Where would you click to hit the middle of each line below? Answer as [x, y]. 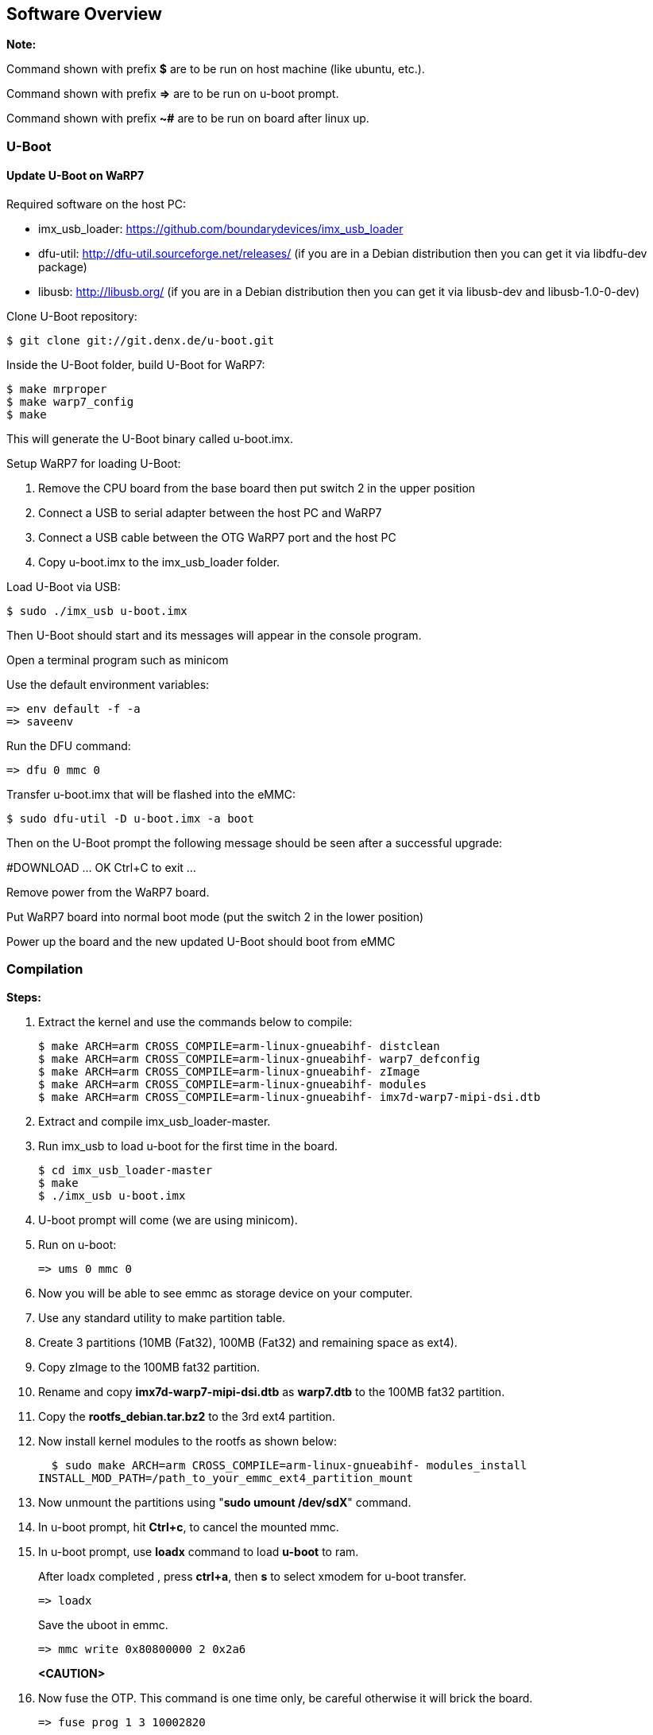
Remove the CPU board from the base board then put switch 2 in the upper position [257, 488]
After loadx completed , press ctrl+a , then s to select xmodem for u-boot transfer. [252, 1576]
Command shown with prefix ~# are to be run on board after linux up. [188, 119]
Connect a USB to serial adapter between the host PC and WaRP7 [210, 513]
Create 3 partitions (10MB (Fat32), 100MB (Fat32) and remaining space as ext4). [248, 1342]
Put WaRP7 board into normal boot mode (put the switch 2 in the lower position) [215, 917]
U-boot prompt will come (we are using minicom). [168, 1220]
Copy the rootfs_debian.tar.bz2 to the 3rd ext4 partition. [187, 1416]
